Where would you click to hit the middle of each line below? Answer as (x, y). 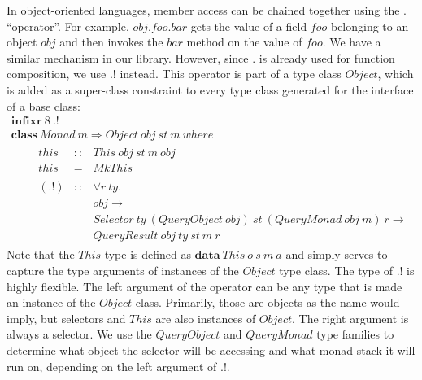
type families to (355, 334)
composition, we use (57, 74)
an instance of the (51, 302)
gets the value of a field (249, 26)
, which (396, 74)
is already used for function (327, 57)
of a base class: (44, 105)
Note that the (41, 254)
